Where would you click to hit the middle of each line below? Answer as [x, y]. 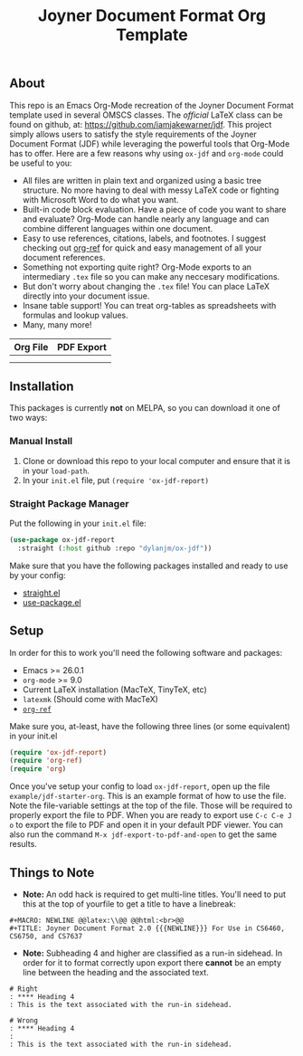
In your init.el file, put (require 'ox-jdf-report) [116, 480]
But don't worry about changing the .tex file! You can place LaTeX [146, 286]
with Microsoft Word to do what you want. [100, 199]
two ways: [28, 418]
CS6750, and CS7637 [46, 937]
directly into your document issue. [86, 296]
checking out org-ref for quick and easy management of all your [142, 247]
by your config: [38, 575]
